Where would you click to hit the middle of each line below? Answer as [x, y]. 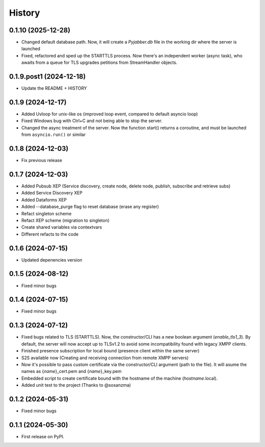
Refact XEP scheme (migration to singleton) [66, 220]
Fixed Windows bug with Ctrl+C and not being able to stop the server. [92, 121]
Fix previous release [42, 160]
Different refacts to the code [50, 234]
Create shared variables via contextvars [62, 227]
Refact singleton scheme [46, 213]
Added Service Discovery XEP [52, 193]
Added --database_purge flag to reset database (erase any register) [90, 207]
